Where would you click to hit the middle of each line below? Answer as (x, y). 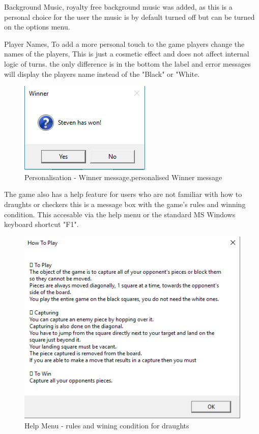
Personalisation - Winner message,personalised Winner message (123, 177)
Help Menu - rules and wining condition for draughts (107, 425)
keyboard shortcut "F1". (41, 224)
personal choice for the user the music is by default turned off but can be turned (129, 17)
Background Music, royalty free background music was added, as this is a (118, 7)
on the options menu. (37, 27)
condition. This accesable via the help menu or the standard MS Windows (120, 214)
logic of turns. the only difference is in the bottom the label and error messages (127, 63)
